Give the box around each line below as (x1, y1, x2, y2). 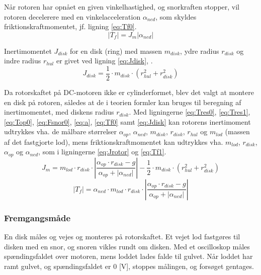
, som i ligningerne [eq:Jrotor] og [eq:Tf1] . (38, 146, 166, 157)
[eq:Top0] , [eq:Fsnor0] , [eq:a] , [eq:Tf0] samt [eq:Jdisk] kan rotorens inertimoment (4, 116, 251, 127)
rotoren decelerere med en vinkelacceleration (4, 11, 141, 22)
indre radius (4, 55, 41, 66)
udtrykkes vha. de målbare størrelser (4, 126, 117, 137)
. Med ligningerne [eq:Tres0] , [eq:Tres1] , (129, 107, 250, 117)
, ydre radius (180, 45, 219, 56)
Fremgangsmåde (4, 211, 71, 224)
